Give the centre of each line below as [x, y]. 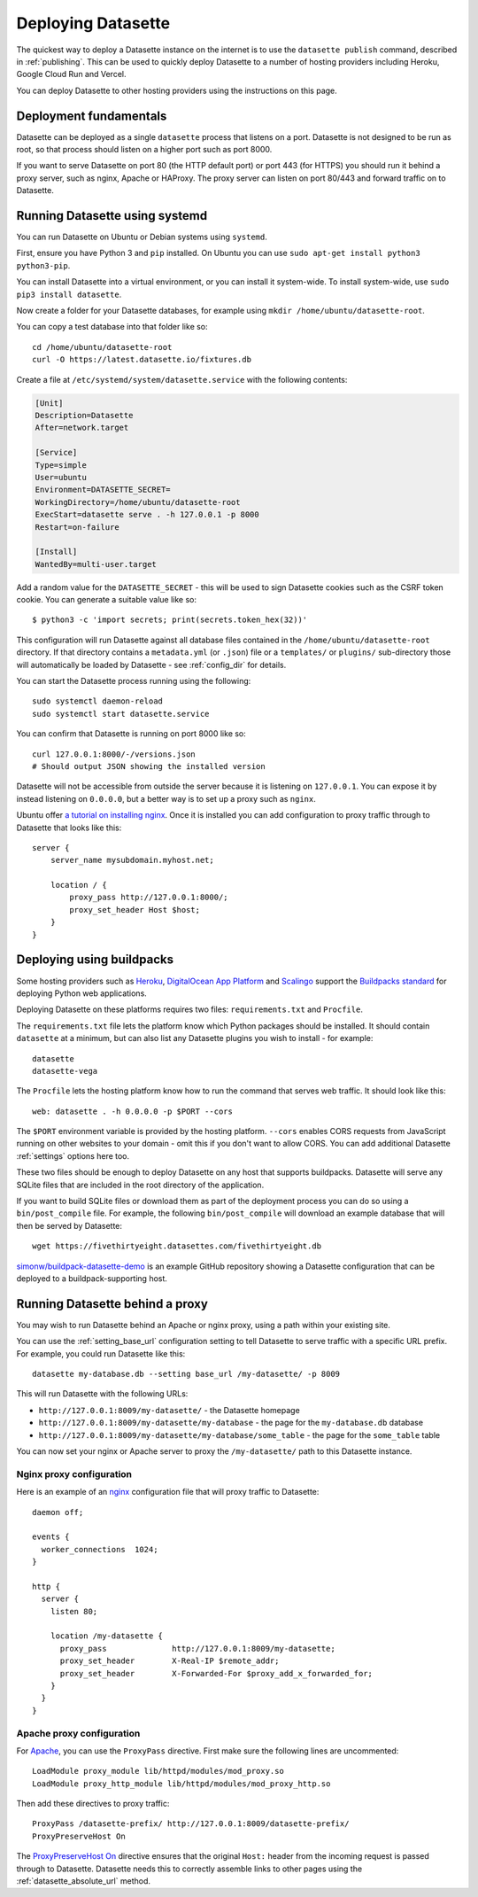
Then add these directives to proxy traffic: [93, 1804]
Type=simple [61, 465]
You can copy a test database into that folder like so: [112, 327]
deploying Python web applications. [82, 993]
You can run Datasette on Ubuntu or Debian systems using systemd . [142, 237]
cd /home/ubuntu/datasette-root [102, 347]
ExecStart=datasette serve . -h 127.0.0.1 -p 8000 [147, 515]
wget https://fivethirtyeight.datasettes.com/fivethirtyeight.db [177, 1246]
